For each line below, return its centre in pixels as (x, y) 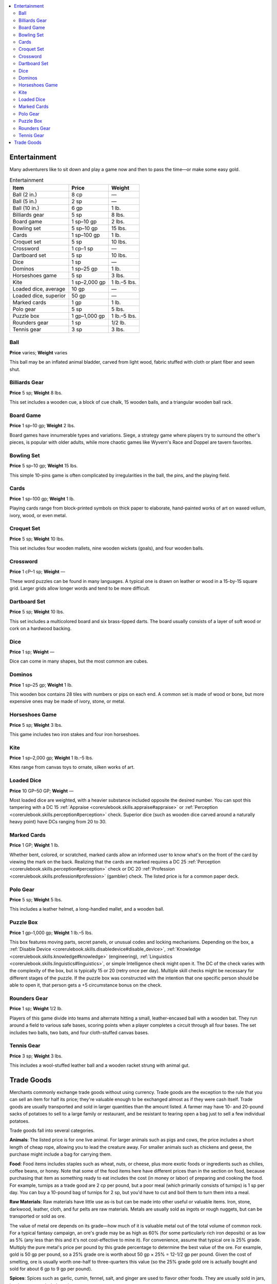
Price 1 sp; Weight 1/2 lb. (36, 1009)
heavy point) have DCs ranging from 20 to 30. (58, 822)
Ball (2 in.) (25, 195)
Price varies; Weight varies (38, 352)
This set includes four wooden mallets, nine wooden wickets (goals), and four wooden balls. (107, 548)
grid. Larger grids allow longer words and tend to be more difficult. (80, 588)
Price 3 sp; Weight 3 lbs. (36, 1056)
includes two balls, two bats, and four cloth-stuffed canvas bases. (79, 1032)
